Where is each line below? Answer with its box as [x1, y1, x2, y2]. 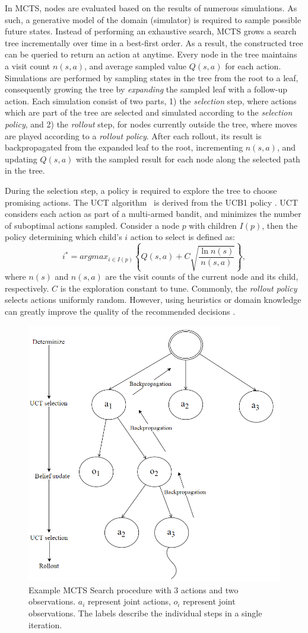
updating [5, 152, 37, 165]
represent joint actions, [88, 595, 171, 608]
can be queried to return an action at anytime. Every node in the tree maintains [5, 48, 297, 60]
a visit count [5, 59, 50, 72]
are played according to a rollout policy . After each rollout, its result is [5, 129, 262, 142]
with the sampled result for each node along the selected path [75, 152, 300, 165]
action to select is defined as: [130, 231, 235, 243]
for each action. [225, 59, 281, 72]
